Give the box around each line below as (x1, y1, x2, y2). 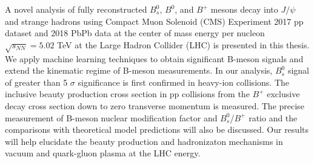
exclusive (267, 88, 300, 100)
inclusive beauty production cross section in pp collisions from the (5, 88, 250, 100)
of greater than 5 (5, 75, 68, 88)
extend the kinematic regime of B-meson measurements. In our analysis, (5, 64, 273, 77)
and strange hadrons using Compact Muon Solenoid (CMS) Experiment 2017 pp (5, 14, 304, 27)
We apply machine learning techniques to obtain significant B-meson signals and (5, 52, 304, 65)
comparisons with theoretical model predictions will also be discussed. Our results (5, 123, 309, 136)
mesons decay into (210, 3, 278, 15)
